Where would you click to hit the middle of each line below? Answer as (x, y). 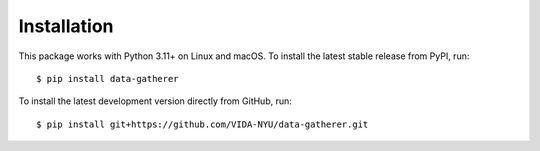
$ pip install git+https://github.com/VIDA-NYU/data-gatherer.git (202, 124)
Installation (66, 26)
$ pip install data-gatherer (107, 78)
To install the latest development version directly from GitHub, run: (155, 101)
